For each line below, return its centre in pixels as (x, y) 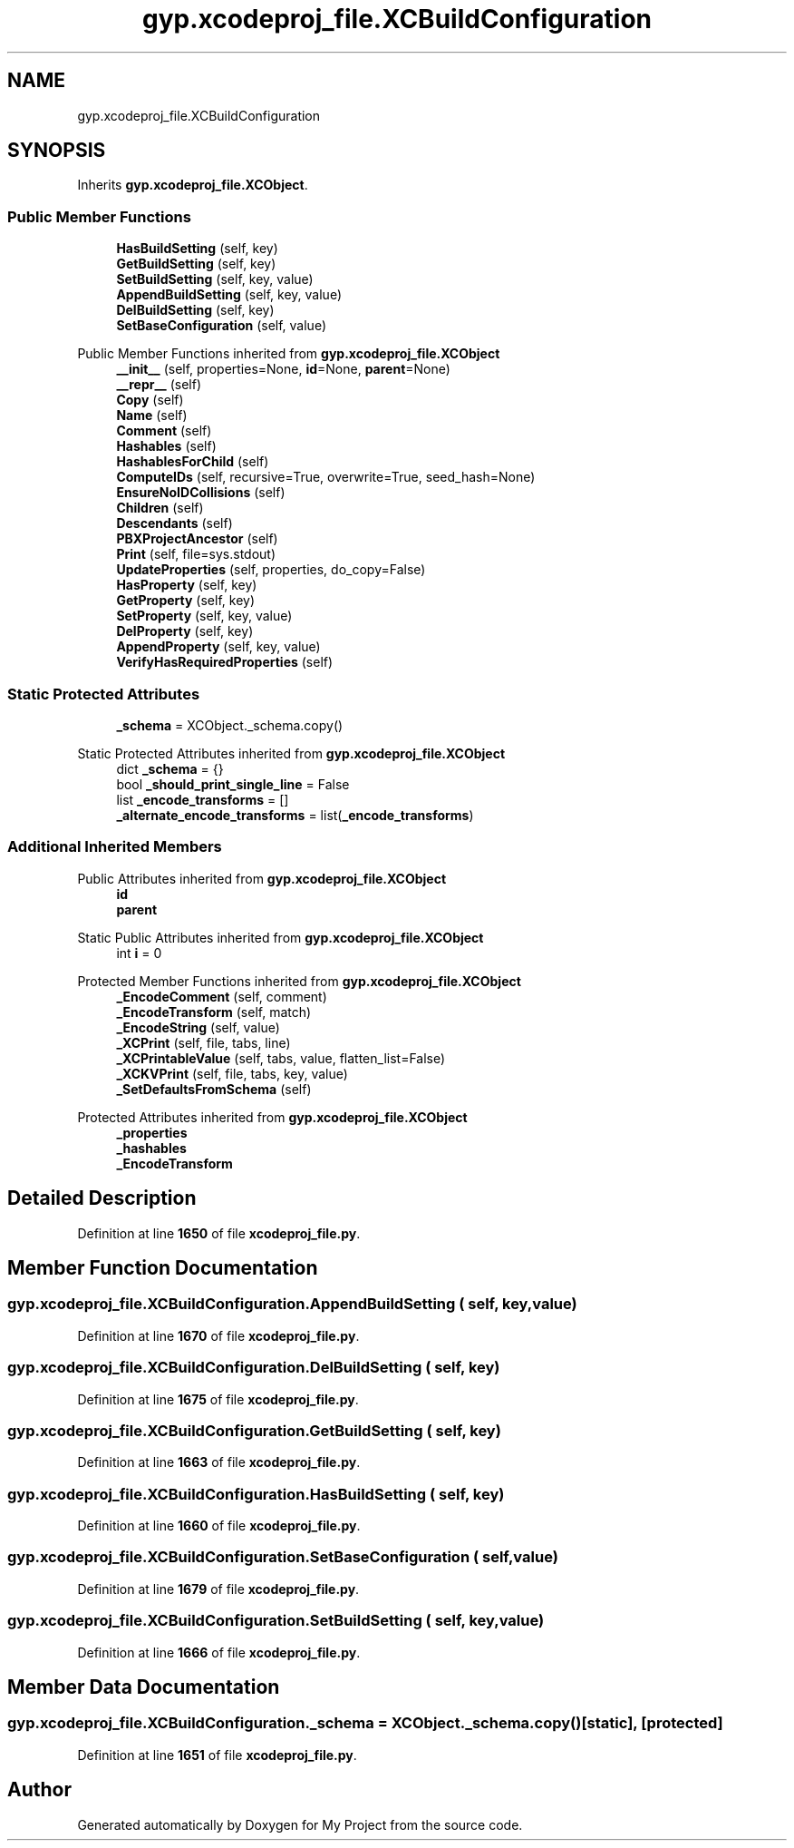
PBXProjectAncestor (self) (197, 539)
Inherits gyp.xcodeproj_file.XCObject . (193, 185)
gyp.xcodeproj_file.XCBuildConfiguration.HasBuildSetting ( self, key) (256, 1494)
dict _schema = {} (170, 768)
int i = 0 (139, 953)
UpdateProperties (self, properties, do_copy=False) (271, 570)
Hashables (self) (166, 446)
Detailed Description (102, 1198)
